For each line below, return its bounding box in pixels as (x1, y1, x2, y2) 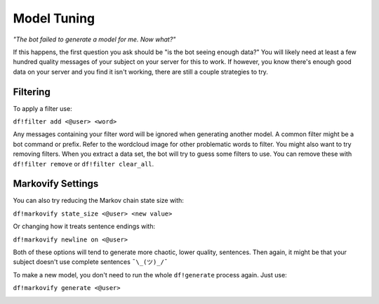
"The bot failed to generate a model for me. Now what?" (13, 35, 176, 44)
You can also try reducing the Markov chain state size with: (13, 197, 184, 205)
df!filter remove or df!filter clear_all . (13, 159, 154, 168)
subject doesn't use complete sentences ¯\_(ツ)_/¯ (13, 258, 168, 266)
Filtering (13, 86, 51, 98)
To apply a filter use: (13, 104, 73, 112)
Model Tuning (13, 11, 95, 26)
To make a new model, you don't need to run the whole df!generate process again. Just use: (13, 270, 287, 279)
